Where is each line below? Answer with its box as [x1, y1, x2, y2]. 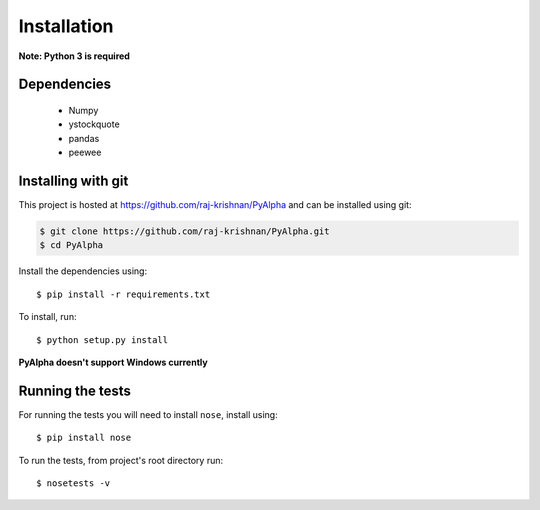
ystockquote [68, 118, 120, 130]
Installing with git [18, 172, 129, 189]
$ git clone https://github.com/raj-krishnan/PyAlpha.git [39, 226, 330, 237]
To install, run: [18, 311, 77, 323]
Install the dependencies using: [18, 265, 148, 277]
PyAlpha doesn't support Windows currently [18, 356, 209, 368]
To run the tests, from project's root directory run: [18, 454, 224, 466]
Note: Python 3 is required [18, 50, 130, 62]
